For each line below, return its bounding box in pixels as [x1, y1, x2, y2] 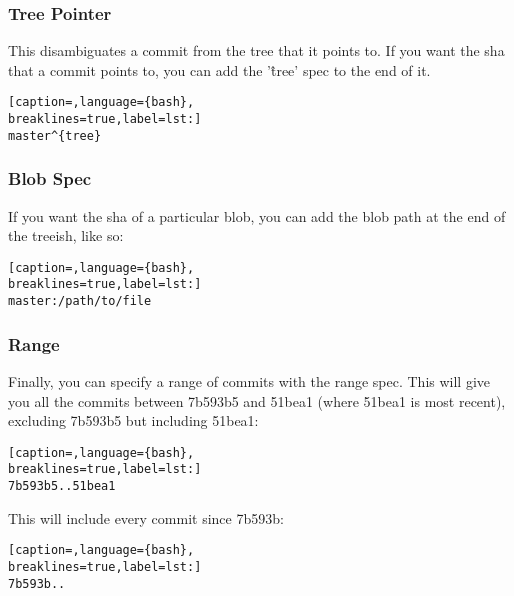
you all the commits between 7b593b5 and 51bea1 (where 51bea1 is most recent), [8, 390, 506, 411]
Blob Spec [8, 166, 92, 191]
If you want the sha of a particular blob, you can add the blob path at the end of [8, 205, 506, 226]
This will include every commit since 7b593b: [8, 507, 284, 528]
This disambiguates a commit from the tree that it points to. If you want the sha [8, 40, 505, 61]
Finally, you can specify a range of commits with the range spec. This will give [8, 370, 491, 391]
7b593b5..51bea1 [8, 479, 116, 494]
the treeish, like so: [8, 225, 124, 246]
